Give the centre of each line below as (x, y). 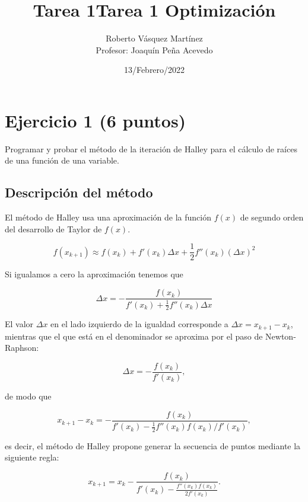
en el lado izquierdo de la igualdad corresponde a (139, 324)
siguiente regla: (32, 457)
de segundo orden (272, 217)
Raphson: (22, 348)
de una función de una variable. (62, 160)
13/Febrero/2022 (154, 70)
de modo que (28, 396)
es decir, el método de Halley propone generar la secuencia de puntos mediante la (153, 445)
